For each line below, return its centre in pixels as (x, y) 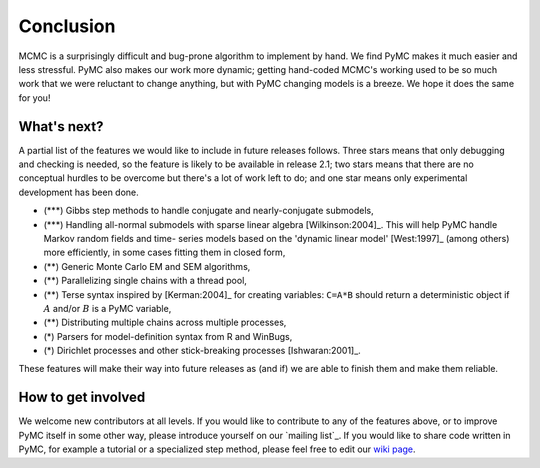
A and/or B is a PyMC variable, (107, 308)
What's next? (61, 126)
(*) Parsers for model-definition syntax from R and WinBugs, (168, 336)
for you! (34, 97)
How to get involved (82, 397)
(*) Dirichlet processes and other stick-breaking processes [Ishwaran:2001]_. (202, 351)
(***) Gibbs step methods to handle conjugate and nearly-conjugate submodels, (208, 211)
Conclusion (67, 26)
